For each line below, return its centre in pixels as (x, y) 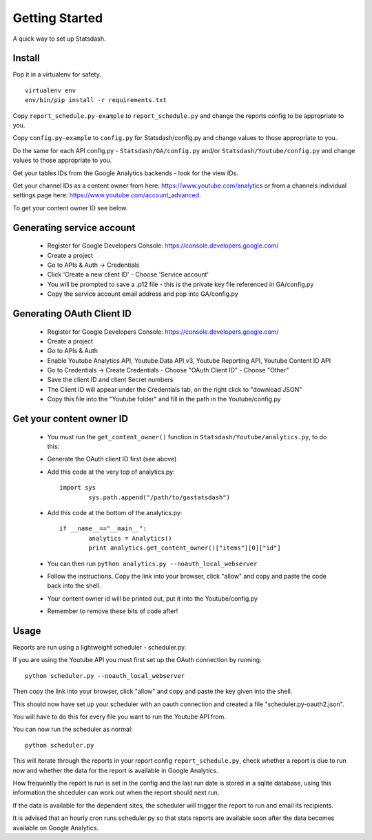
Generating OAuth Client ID (72, 313)
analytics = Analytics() (130, 538)
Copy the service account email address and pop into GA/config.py (143, 294)
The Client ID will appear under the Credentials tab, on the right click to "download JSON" (175, 389)
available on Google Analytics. (56, 828)
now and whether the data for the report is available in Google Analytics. (115, 770)
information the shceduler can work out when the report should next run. (116, 792)
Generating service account (74, 228)
